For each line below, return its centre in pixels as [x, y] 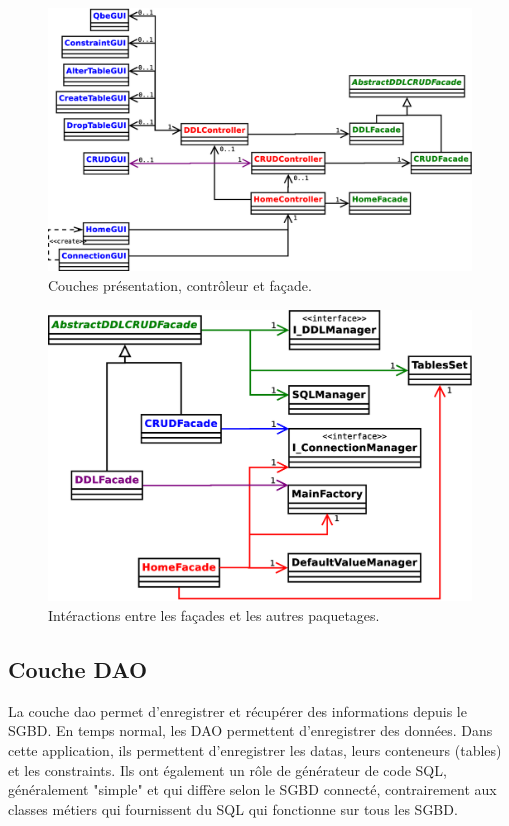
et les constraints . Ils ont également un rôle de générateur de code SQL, [227, 769]
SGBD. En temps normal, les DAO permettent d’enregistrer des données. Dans [250, 730]
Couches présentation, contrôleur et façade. [180, 284]
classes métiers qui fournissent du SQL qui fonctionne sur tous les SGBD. [233, 808]
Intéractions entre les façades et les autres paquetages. [214, 615]
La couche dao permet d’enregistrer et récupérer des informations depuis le [237, 710]
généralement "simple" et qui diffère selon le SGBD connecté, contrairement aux [252, 789]
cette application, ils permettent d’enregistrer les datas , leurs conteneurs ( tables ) [255, 750]
